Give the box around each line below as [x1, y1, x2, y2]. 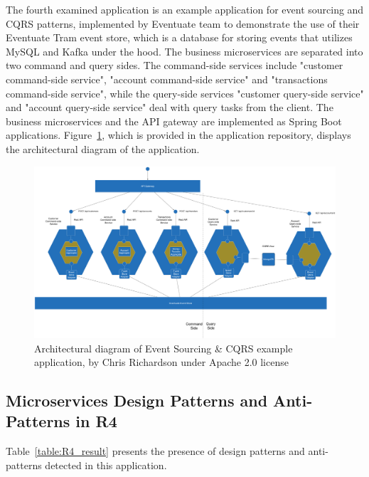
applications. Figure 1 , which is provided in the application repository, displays [6, 127, 351, 142]
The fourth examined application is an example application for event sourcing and [6, 2, 364, 16]
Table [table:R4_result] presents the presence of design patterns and [6, 444, 305, 458]
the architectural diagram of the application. [6, 141, 200, 156]
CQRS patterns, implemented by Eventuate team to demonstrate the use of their [6, 16, 360, 31]
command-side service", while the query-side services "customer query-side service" [6, 85, 364, 100]
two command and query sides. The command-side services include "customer [6, 58, 343, 73]
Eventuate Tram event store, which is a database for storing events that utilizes [6, 30, 353, 45]
